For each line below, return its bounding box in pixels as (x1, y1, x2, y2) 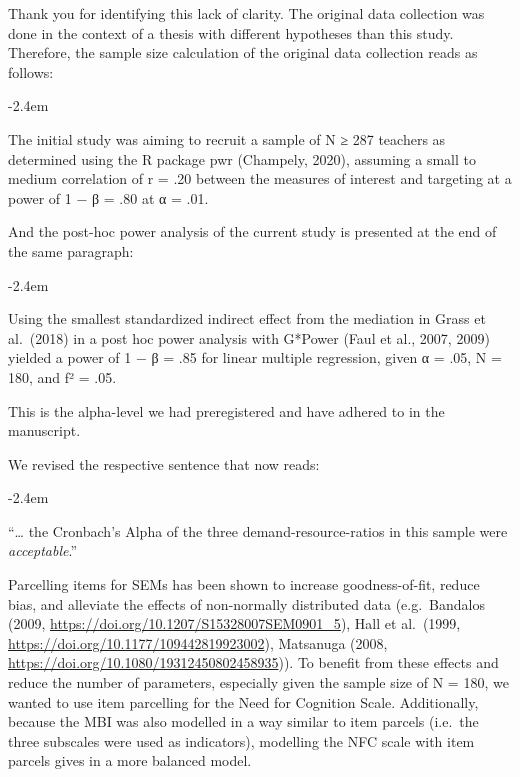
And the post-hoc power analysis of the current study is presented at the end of (8, 221, 497, 242)
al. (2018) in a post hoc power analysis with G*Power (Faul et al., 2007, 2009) (8, 327, 490, 348)
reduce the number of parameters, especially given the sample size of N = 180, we (8, 672, 509, 693)
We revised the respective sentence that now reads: (8, 453, 320, 474)
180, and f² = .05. (8, 366, 117, 387)
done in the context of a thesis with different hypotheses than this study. (8, 22, 454, 43)
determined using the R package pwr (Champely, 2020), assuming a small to (8, 148, 477, 169)
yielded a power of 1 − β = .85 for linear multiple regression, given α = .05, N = (8, 347, 502, 368)
